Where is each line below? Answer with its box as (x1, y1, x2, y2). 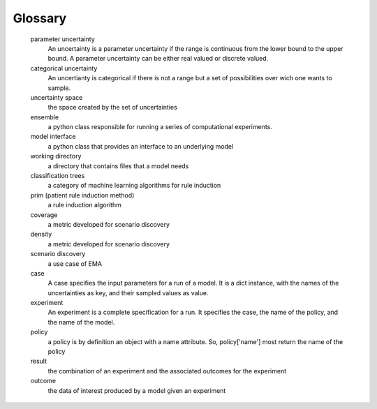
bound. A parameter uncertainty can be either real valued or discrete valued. (47, 54, 269, 63)
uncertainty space (30, 93, 83, 101)
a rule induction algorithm (47, 201, 122, 209)
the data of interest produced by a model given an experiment (47, 386, 226, 394)
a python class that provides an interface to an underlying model (47, 142, 234, 150)
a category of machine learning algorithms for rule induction (47, 181, 221, 190)
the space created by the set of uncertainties (47, 103, 177, 112)
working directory (30, 152, 82, 161)
